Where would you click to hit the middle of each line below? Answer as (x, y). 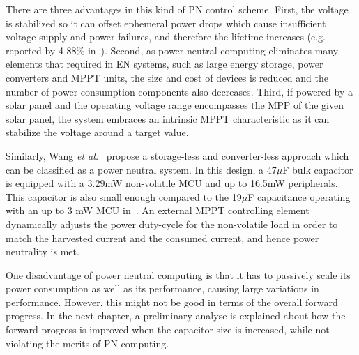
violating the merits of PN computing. (87, 343)
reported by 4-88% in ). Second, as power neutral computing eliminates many (172, 50)
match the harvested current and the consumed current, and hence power (162, 237)
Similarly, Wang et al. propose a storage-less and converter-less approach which (177, 155)
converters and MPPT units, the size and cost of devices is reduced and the (167, 77)
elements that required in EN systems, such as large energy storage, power (165, 64)
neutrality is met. (43, 251)
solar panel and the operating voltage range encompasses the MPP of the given (175, 105)
